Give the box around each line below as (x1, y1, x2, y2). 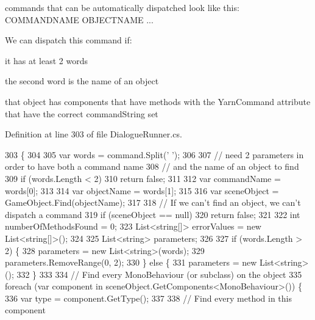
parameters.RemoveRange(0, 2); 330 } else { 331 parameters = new (5, 256, 257, 269)
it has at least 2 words (5, 54, 88, 67)
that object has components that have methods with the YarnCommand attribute (5, 95, 311, 107)
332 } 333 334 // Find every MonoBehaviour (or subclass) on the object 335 (16, 267, 302, 280)
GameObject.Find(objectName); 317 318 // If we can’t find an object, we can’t (5, 196, 301, 209)
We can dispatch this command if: (5, 34, 132, 46)
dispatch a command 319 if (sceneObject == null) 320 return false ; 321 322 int (5, 208, 300, 220)
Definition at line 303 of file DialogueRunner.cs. (5, 128, 182, 140)
